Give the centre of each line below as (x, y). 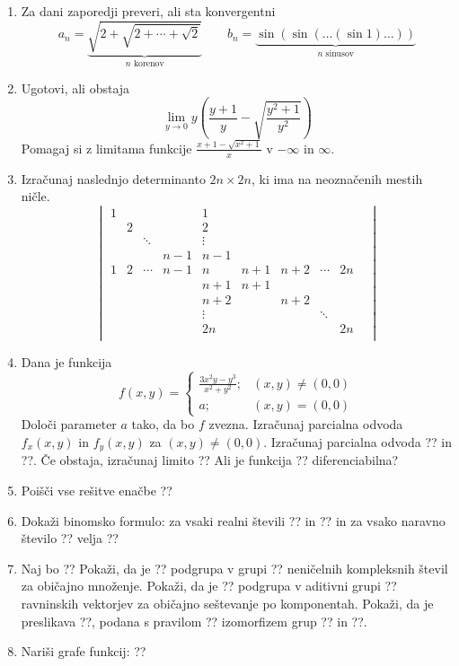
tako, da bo (163, 424)
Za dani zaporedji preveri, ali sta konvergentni (148, 11)
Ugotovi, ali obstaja (75, 88)
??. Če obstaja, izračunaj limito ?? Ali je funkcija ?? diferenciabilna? (210, 460)
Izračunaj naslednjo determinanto (113, 178)
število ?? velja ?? (70, 538)
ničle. (35, 196)
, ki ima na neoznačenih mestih (337, 178)
